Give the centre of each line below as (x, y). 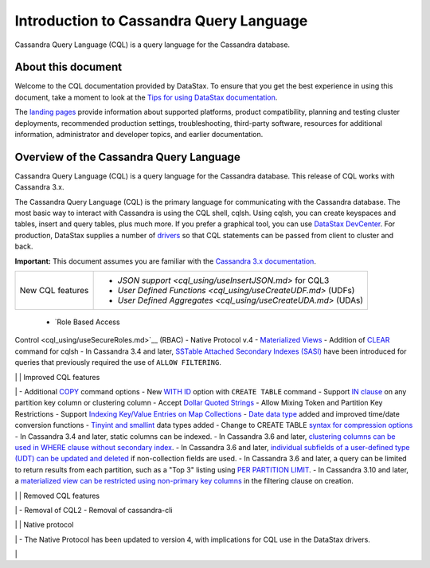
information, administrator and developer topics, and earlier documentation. (139, 135)
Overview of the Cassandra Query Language (127, 157)
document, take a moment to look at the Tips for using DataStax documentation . (146, 97)
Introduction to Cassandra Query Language (161, 21)
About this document (68, 67)
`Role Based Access (87, 322)
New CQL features (54, 291)
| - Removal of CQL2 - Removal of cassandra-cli (94, 510)
